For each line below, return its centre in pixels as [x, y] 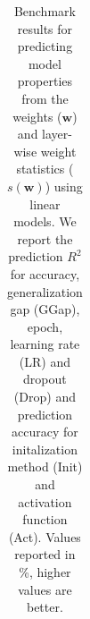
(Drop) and [45, 397]
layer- [57, 134]
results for [45, 28]
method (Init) [45, 466]
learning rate [45, 344]
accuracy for [45, 432]
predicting [45, 46]
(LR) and [45, 361]
